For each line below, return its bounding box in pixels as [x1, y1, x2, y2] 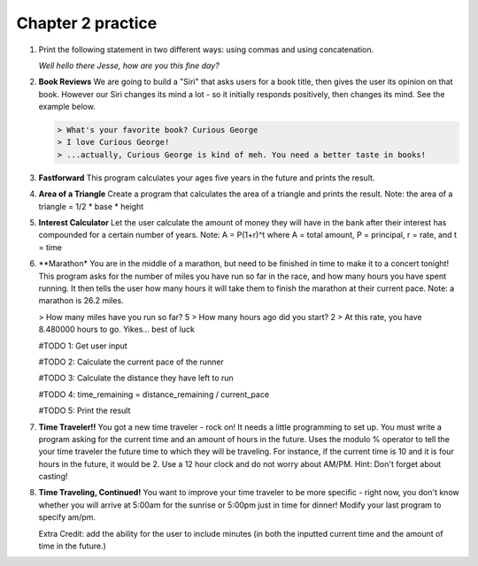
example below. [38, 102, 96, 112]
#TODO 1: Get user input [38, 340, 127, 351]
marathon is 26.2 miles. [38, 295, 124, 306]
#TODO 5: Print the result [38, 405, 131, 416]
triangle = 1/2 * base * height [38, 201, 144, 211]
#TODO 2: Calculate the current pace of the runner [38, 356, 225, 367]
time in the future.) [38, 540, 106, 552]
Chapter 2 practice [16, 13, 158, 33]
